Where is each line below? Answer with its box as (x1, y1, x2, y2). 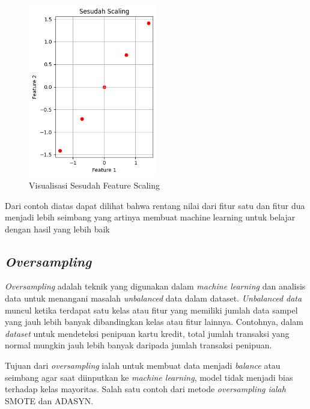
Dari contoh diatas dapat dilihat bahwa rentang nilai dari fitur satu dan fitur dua (5, 199, 305, 211)
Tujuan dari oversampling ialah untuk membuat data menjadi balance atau (5, 359, 281, 372)
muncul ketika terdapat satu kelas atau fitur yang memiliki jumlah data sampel (5, 303, 298, 316)
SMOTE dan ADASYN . (5, 394, 94, 407)
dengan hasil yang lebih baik (5, 222, 110, 235)
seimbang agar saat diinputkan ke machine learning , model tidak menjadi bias (5, 371, 293, 383)
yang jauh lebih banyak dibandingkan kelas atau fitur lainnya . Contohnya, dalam (5, 315, 303, 328)
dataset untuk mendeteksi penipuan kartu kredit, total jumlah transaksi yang (5, 327, 290, 339)
